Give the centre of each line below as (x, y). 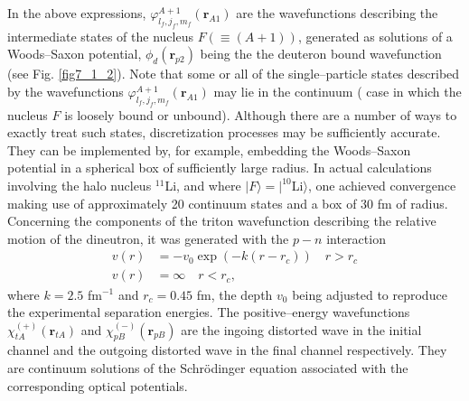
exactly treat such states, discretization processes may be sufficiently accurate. (224, 132)
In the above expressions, (77, 13)
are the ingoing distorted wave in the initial (301, 329)
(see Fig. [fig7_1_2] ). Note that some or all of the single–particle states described (234, 74)
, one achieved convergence (382, 186)
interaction (356, 238)
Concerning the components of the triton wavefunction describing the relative (222, 221)
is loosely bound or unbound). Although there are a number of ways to (261, 114)
